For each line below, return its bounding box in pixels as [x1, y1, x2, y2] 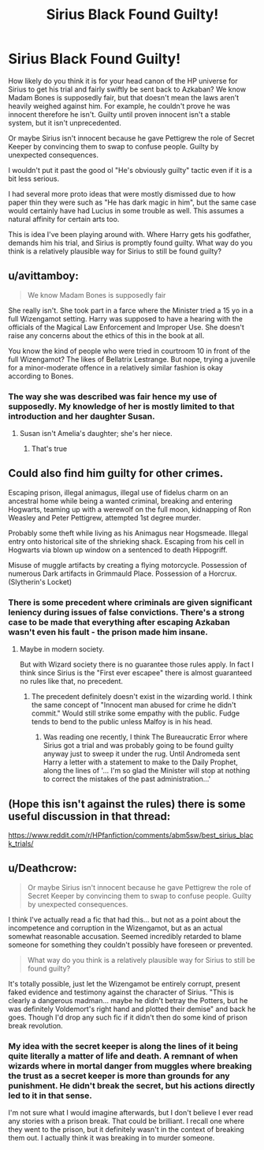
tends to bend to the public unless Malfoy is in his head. [31, 717, 213, 727]
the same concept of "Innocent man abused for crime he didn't [31, 701, 236, 710]
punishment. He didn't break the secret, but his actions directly [8, 1080, 255, 1091]
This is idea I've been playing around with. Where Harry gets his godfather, [8, 229, 252, 239]
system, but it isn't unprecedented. [8, 118, 122, 127]
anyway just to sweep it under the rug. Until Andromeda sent [43, 749, 240, 759]
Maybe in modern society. [19, 645, 105, 654]
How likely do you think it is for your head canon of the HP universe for [8, 76, 238, 85]
